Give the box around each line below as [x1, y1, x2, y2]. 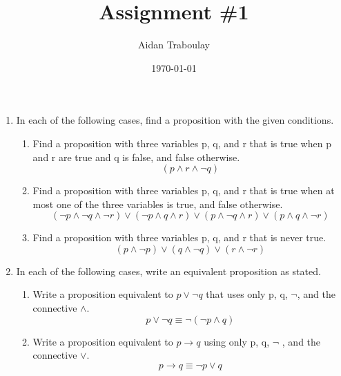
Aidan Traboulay [138, 37, 210, 52]
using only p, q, [204, 334, 270, 348]
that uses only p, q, [206, 287, 288, 301]
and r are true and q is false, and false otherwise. [32, 149, 240, 164]
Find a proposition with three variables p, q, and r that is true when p [32, 135, 331, 150]
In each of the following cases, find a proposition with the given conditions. [16, 113, 334, 127]
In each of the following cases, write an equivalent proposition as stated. [16, 263, 321, 278]
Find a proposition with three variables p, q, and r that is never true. [32, 230, 327, 245]
